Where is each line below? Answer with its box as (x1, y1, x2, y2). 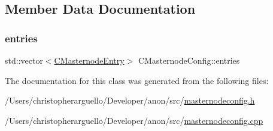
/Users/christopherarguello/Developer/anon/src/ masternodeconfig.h (5, 94, 255, 107)
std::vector (5, 54, 43, 66)
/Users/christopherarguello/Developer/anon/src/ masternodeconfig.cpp (5, 114, 263, 126)
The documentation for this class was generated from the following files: (5, 74, 269, 86)
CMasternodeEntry (54, 54, 125, 66)
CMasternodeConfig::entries (138, 54, 240, 66)
